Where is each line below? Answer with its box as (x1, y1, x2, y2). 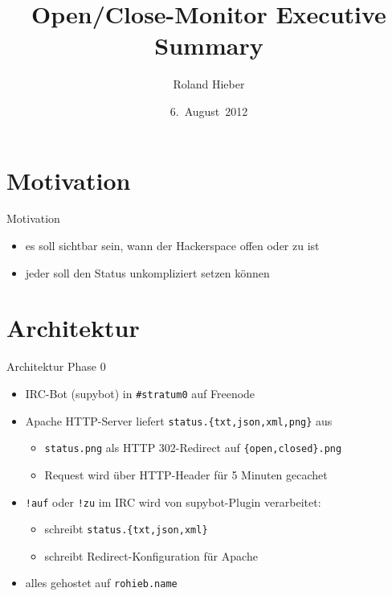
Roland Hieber (173, 76, 245, 92)
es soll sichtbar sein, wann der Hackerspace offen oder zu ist (25, 237, 320, 254)
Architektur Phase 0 (6, 358, 106, 375)
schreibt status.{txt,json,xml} (44, 520, 208, 537)
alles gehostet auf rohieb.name (25, 574, 178, 591)
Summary (154, 29, 263, 62)
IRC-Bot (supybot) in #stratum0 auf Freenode (25, 384, 255, 401)
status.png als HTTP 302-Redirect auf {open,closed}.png (44, 439, 342, 456)
